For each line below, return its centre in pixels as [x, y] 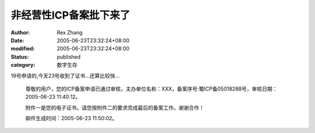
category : [23, 65]
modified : [23, 49]
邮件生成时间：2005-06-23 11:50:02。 [71, 118]
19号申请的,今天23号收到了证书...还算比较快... [65, 76]
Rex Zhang [70, 33]
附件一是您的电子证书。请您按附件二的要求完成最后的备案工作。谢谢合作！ [115, 107]
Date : [17, 40]
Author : [20, 33]
